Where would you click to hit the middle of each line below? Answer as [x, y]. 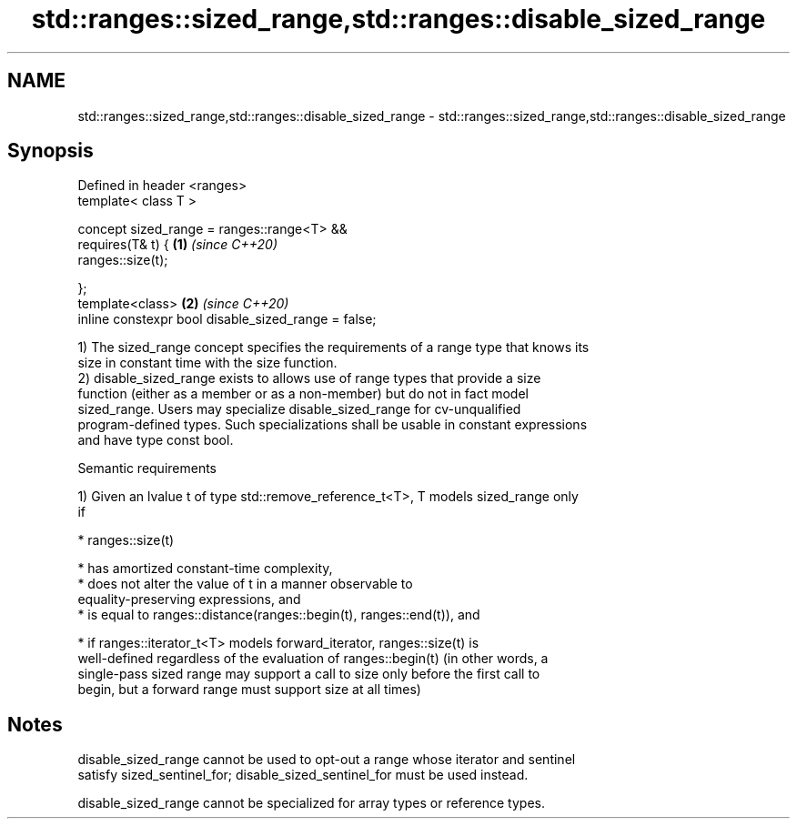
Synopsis [50, 151]
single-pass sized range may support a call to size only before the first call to [309, 674]
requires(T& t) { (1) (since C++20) [178, 245]
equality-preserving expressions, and [189, 599]
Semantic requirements [147, 468]
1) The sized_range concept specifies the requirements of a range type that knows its [333, 348]
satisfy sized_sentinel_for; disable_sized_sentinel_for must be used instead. [303, 775]
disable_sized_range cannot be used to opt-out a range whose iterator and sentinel [327, 760]
